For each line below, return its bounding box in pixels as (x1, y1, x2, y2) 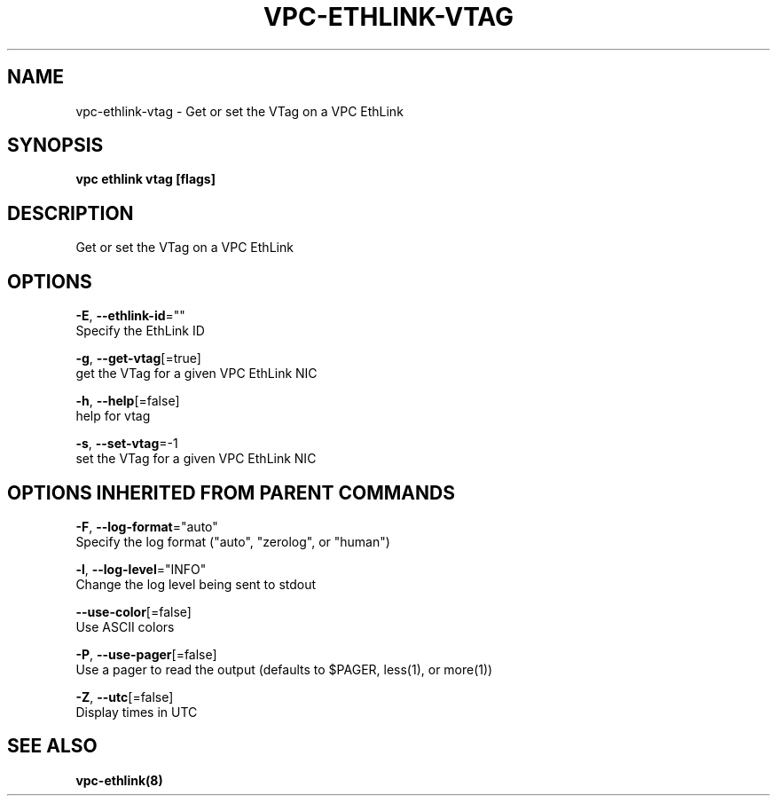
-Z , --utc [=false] (75, 689, 174, 705)
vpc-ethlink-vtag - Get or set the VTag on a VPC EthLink (75, 103, 404, 119)
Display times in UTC (75, 704, 198, 720)
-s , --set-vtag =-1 (75, 436, 178, 452)
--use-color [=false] (75, 603, 192, 619)
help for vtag (75, 408, 151, 424)
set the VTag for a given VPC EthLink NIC (75, 451, 317, 467)
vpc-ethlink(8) (75, 772, 163, 788)
